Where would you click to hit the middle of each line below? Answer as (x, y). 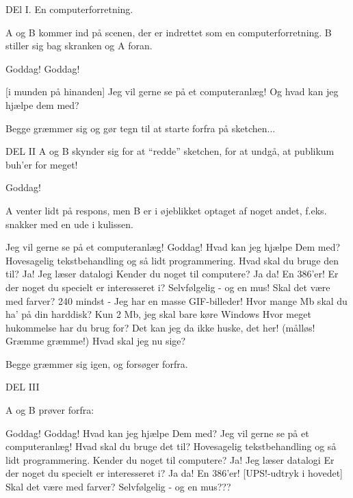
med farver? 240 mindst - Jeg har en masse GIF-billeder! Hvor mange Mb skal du (176, 300)
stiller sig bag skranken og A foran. (79, 46)
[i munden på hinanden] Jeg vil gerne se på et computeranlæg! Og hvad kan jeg (172, 91)
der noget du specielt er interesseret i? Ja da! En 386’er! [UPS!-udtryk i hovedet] (174, 473)
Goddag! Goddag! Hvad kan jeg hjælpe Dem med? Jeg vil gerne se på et (157, 433)
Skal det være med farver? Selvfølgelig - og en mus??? (118, 487)
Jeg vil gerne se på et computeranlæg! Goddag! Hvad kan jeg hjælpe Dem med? (173, 247)
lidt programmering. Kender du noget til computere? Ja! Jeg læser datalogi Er (170, 459)
